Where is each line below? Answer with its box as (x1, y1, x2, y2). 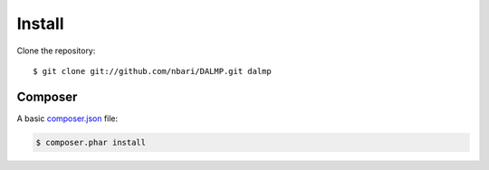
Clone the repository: (16, 45, 96, 56)
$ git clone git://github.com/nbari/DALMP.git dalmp (33, 66, 272, 76)
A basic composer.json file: (16, 113, 119, 124)
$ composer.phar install (35, 137, 147, 147)
